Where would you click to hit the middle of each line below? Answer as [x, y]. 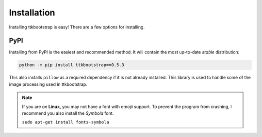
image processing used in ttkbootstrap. [48, 84]
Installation [32, 13]
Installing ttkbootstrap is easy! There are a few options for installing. [77, 27]
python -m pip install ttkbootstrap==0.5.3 [72, 65]
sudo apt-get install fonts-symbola [65, 122]
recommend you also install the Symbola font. [68, 113]
